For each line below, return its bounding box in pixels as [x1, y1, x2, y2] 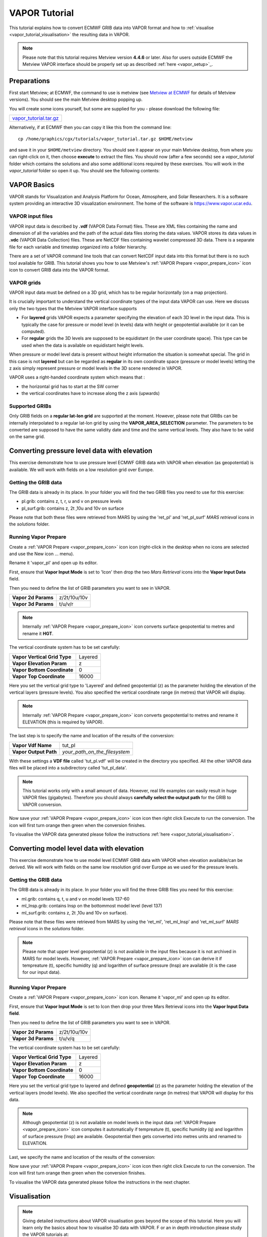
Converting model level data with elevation [9, 844, 144, 853]
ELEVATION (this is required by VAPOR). [22, 719, 104, 725]
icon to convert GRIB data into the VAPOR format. [9, 267, 110, 273]
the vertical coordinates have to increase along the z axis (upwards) [21, 390, 160, 396]
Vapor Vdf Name [12, 742, 52, 749]
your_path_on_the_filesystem [62, 748, 130, 755]
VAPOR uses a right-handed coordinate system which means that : [9, 374, 145, 381]
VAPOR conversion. [22, 802, 62, 808]
